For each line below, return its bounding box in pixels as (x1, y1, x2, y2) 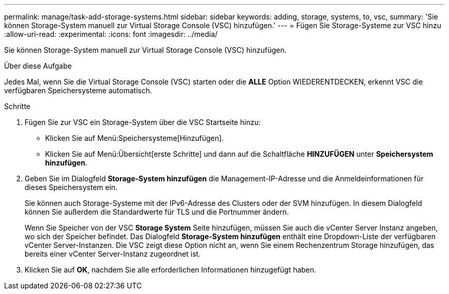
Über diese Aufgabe (4, 61, 72, 70)
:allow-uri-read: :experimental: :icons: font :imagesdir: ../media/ (4, 30, 218, 38)
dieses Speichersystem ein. (25, 183, 118, 192)
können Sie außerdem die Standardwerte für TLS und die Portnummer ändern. (25, 207, 289, 216)
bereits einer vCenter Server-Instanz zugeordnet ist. (25, 249, 201, 258)
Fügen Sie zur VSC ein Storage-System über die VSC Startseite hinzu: (25, 118, 261, 127)
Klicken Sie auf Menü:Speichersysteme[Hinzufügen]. (45, 134, 224, 142)
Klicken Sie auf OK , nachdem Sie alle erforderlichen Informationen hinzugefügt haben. (25, 265, 316, 274)
